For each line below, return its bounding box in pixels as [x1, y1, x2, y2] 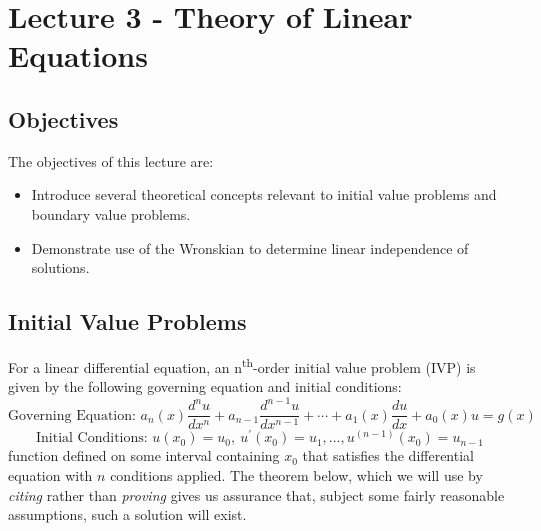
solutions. [31, 257, 90, 278]
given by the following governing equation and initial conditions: [8, 376, 402, 397]
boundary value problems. [31, 203, 191, 224]
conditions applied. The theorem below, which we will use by [110, 465, 483, 486]
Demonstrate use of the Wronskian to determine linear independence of [31, 237, 469, 258]
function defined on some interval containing [8, 445, 280, 466]
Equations [8, 35, 148, 76]
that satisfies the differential [302, 445, 474, 466]
